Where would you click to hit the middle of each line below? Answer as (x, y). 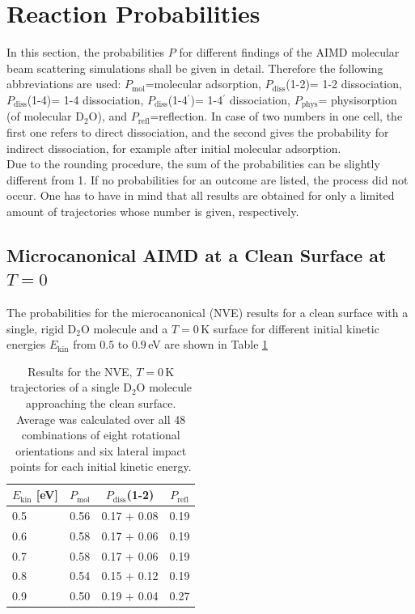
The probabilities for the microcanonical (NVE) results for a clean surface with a (207, 313)
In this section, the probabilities (86, 52)
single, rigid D (42, 328)
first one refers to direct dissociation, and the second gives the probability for (198, 131)
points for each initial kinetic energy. (101, 466)
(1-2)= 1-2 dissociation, (344, 84)
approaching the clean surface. (101, 403)
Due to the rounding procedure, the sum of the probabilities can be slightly (193, 164)
